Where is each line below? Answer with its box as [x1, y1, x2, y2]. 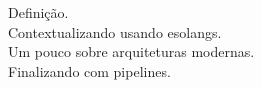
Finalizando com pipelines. [8, 60, 171, 81]
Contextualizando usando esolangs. [8, 21, 222, 42]
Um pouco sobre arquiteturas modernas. [8, 41, 255, 62]
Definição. [8, 2, 69, 22]
